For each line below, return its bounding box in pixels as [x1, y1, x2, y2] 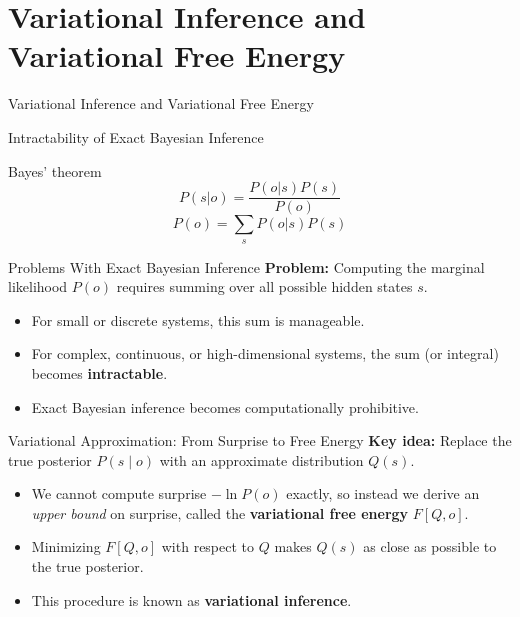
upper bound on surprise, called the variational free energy [31, 502, 409, 523]
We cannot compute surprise [31, 483, 207, 504]
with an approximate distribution [159, 449, 364, 470]
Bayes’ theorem [8, 160, 102, 181]
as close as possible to [363, 536, 497, 557]
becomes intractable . [31, 362, 168, 383]
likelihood [8, 276, 68, 297]
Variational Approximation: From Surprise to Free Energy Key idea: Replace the [8, 430, 512, 451]
